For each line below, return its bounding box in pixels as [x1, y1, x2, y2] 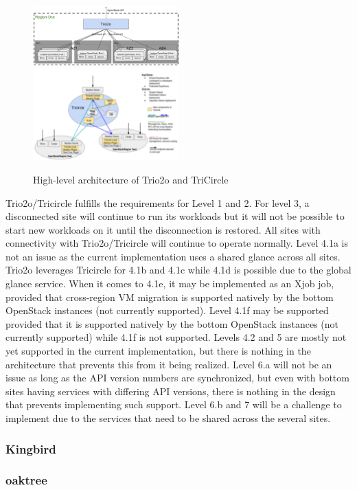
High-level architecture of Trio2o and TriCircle [33, 172, 229, 186]
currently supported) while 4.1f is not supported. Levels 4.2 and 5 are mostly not [5, 330, 347, 344]
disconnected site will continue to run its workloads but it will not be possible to [5, 209, 345, 223]
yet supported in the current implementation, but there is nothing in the [5, 344, 311, 358]
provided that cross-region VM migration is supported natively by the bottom [5, 289, 334, 304]
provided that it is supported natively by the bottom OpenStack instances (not [5, 316, 338, 331]
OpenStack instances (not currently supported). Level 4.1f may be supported [5, 303, 329, 318]
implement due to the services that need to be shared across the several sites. [5, 411, 331, 425]
